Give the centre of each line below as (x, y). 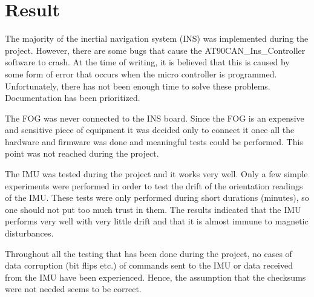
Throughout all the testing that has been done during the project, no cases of (149, 253)
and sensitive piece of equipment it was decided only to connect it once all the (150, 130)
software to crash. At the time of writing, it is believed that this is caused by (147, 62)
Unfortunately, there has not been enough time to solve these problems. (138, 86)
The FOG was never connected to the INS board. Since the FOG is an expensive (155, 118)
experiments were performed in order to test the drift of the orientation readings (154, 185)
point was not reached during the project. (82, 153)
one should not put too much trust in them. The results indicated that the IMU (153, 209)
